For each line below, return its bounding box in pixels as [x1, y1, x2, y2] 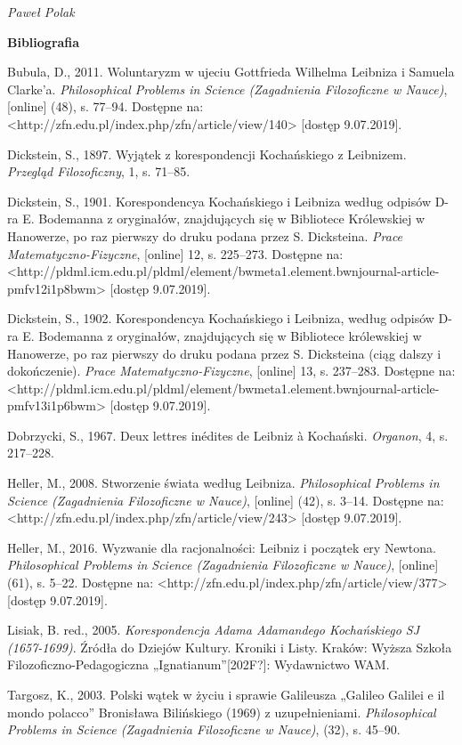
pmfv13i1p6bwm [7, 396, 96, 415]
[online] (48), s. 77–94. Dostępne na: [7, 97, 204, 116]
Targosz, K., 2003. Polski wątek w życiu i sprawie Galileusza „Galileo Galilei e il [7, 685, 445, 703]
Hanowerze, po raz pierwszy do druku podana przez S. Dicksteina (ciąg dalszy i [7, 344, 442, 362]
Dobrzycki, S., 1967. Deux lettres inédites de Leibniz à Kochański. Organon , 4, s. [7, 425, 449, 444]
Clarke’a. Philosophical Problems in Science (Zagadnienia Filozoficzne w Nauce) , [7, 79, 448, 98]
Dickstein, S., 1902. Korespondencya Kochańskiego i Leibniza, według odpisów [7, 309, 434, 328]
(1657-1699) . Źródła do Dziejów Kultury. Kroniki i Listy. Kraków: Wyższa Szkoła [7, 637, 452, 656]
